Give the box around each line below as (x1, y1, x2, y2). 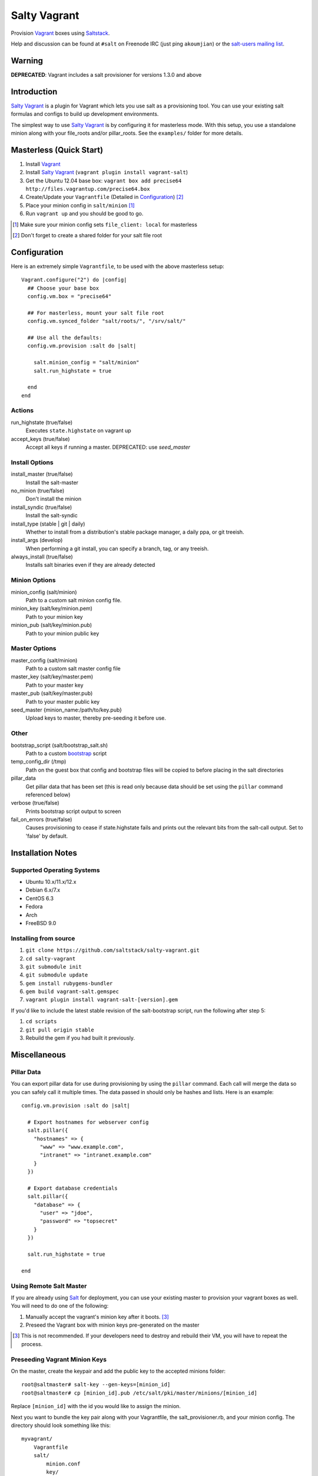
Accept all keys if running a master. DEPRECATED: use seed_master (25, 443, 191, 451)
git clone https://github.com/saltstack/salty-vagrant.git (25, 947, 200, 953)
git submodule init (25, 963, 82, 970)
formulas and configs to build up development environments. (11, 110, 159, 117)
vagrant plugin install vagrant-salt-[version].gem (25, 997, 178, 1003)
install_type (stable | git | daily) (11, 520, 85, 527)
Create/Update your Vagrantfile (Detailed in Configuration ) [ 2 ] (25, 194, 184, 201)
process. (21, 1340, 43, 1347)
